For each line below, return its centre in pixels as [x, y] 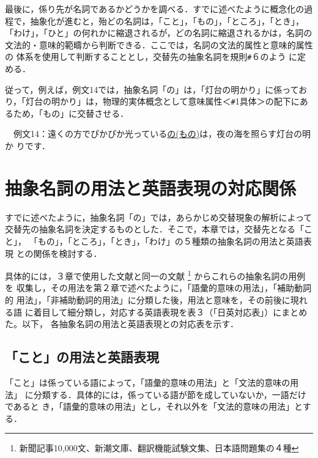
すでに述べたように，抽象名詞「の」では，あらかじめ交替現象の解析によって [159, 217]
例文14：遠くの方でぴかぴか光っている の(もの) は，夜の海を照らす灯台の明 [162, 134]
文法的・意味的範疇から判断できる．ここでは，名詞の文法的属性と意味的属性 [159, 44]
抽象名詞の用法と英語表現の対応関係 [151, 187]
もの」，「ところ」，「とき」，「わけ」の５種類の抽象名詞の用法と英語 [170, 241]
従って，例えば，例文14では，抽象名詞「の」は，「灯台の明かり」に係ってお [156, 89]
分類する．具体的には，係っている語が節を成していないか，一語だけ [170, 394]
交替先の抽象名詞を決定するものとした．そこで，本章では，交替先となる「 [155, 229]
